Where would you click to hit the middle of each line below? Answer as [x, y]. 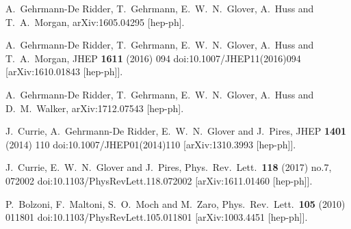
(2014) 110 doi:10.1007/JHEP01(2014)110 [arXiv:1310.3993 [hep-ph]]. [151, 144]
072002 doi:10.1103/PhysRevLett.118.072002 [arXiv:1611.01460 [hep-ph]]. [159, 180]
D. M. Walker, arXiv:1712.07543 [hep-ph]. [95, 108]
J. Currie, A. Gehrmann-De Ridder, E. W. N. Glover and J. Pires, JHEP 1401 [176, 131]
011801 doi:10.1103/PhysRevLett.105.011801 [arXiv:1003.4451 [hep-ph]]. [157, 217]
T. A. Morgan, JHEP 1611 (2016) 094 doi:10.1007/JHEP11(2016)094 [153, 58]
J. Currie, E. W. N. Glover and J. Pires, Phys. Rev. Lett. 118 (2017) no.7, [169, 167]
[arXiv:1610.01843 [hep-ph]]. [64, 71]
